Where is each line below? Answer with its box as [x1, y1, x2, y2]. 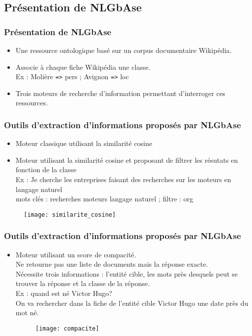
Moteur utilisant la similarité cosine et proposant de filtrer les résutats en [15, 154, 238, 165]
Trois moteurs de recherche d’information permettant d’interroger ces [15, 88, 225, 98]
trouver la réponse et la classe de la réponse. [15, 278, 150, 288]
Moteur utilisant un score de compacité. [15, 249, 136, 259]
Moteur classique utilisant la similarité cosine [15, 138, 152, 148]
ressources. [15, 97, 48, 108]
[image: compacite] [35, 325, 99, 332]
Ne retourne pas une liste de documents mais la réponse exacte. [15, 259, 208, 269]
